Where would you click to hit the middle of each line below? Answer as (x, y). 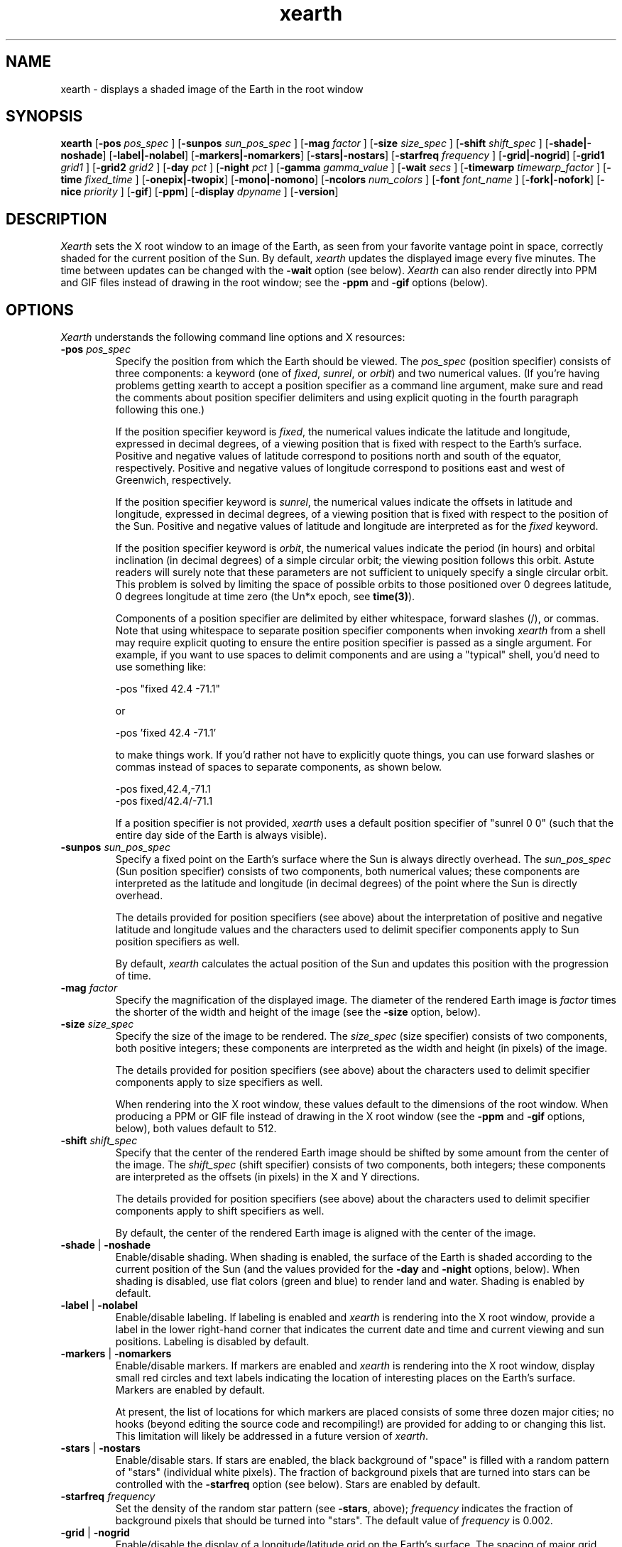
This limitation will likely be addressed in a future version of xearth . (272, 1436)
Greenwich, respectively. (173, 480)
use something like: (161, 667)
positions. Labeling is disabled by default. (212, 1342)
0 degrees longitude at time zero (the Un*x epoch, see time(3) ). (265, 597)
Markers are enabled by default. (190, 1390)
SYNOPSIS (44, 116)
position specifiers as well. (178, 942)
